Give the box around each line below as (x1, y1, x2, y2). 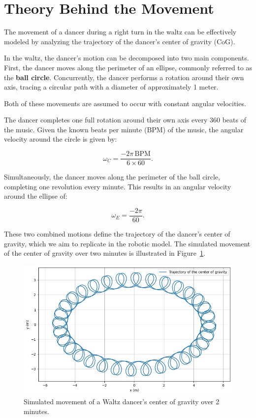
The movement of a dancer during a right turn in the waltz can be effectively (4, 27, 237, 37)
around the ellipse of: (4, 191, 67, 201)
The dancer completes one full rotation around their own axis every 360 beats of (4, 115, 246, 125)
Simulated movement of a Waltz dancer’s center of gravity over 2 (24, 396, 220, 407)
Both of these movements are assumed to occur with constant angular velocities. (4, 98, 246, 108)
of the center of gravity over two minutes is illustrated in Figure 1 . (4, 248, 205, 258)
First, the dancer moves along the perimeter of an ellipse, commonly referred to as (4, 62, 252, 72)
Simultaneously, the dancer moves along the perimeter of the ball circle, (4, 172, 220, 182)
